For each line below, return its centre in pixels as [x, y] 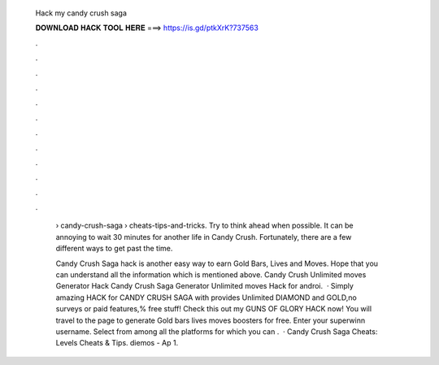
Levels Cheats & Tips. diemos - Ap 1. [117, 343]
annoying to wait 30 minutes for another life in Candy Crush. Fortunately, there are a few [204, 237]
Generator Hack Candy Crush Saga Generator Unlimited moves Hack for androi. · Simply [204, 286]
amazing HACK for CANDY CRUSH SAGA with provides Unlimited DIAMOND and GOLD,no [206, 298]
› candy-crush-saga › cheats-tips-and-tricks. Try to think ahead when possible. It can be [204, 226]
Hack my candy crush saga [81, 13]
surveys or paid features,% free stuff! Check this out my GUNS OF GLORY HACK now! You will [214, 309]
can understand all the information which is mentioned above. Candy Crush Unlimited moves [211, 275]
